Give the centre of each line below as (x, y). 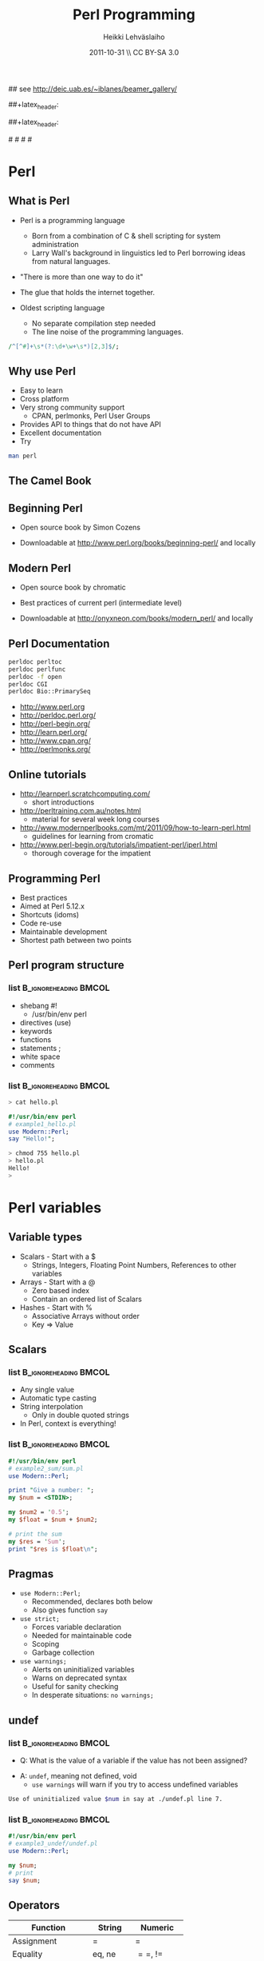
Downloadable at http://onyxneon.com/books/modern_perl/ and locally (136, 618)
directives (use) (45, 1022)
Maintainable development (63, 931)
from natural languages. (71, 261)
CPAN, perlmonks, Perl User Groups (91, 416)
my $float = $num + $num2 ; (53, 1520)
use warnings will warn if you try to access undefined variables (135, 1784)
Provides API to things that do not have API (91, 425)
